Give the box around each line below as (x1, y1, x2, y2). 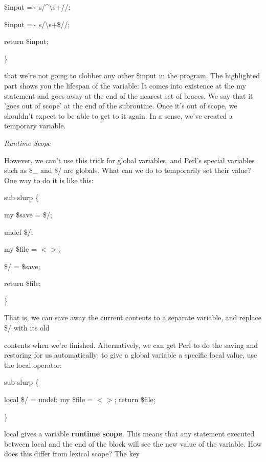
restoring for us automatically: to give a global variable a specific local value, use (4, 349, 257, 360)
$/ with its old (4, 322, 50, 333)
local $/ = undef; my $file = (4, 394, 93, 405)
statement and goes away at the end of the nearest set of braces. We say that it (4, 90, 253, 101)
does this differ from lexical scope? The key (4, 448, 140, 459)
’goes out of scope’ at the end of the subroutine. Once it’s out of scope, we (4, 100, 237, 111)
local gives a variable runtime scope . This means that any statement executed (4, 428, 255, 439)
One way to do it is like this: (4, 174, 94, 185)
